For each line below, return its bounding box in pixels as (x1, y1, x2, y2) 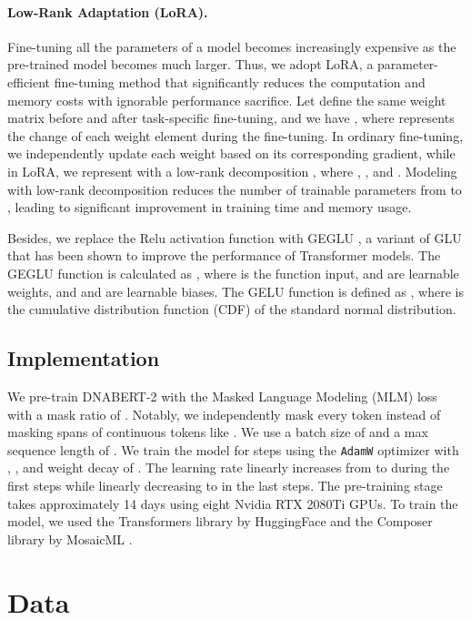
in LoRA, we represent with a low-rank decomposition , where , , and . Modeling (7, 161, 457, 180)
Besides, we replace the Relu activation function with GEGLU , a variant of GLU (7, 228, 462, 247)
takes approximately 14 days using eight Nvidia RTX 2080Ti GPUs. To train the (7, 493, 458, 513)
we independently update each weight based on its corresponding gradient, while (7, 144, 456, 163)
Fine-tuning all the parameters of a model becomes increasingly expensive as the (7, 36, 456, 56)
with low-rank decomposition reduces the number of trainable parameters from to (7, 179, 462, 198)
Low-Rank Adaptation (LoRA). (7, 2, 208, 21)
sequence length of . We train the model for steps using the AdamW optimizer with (7, 440, 459, 459)
